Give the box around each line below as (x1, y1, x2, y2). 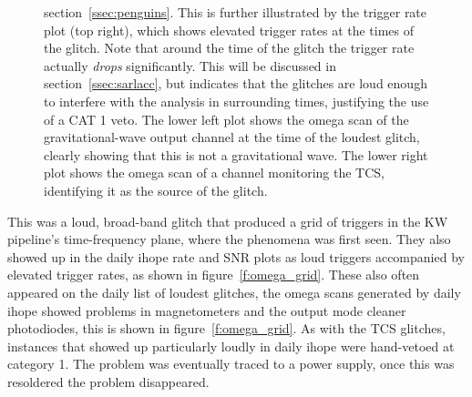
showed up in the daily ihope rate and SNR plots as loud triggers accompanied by (7, 247, 465, 266)
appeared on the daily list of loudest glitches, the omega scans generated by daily (7, 282, 461, 301)
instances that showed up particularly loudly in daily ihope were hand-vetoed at (7, 336, 455, 355)
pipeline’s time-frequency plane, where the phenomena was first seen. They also (7, 229, 451, 249)
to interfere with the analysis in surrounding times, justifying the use (44, 91, 429, 110)
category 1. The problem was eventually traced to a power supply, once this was (7, 354, 455, 373)
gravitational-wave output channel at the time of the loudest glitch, (44, 127, 420, 147)
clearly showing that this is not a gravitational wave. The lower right (44, 145, 428, 164)
